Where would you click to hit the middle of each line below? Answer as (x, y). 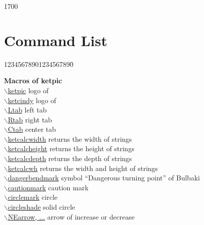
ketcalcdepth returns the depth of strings (70, 158)
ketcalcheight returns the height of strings (71, 148)
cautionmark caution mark (48, 187)
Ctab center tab (32, 129)
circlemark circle (33, 197)
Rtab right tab (30, 119)
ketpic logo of (28, 90)
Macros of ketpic (33, 81)
